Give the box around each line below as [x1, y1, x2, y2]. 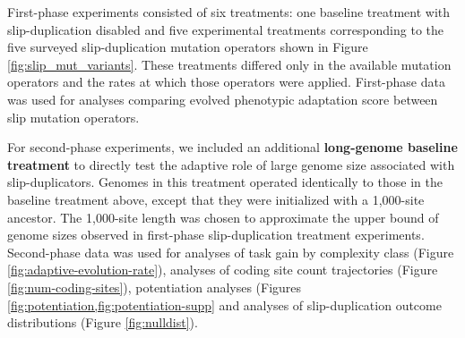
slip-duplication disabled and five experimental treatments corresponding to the [7, 20, 444, 38]
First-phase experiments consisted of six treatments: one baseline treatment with [7, 3, 451, 21]
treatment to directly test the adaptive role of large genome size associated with [7, 155, 455, 173]
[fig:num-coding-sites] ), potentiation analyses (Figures [7, 277, 302, 296]
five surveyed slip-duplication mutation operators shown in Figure [7, 38, 368, 56]
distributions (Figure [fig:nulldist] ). [7, 313, 198, 332]
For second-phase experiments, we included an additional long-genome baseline [7, 138, 458, 156]
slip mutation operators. [7, 107, 140, 126]
